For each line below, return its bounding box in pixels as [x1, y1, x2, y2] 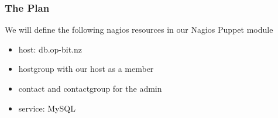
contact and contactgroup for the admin [18, 82, 162, 94]
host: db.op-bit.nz [18, 43, 83, 55]
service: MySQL [18, 102, 75, 114]
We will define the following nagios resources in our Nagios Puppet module [5, 23, 273, 36]
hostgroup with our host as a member [18, 63, 154, 75]
